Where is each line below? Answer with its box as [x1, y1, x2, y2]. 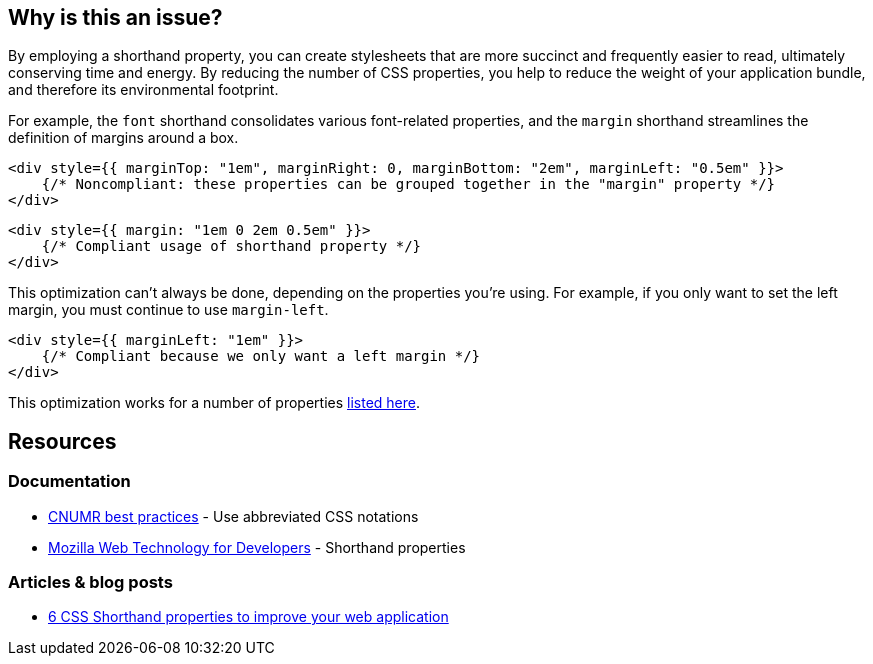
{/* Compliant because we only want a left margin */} [41, 348, 481, 365]
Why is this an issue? [8, 5, 223, 30]
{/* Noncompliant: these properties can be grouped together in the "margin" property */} [41, 176, 776, 193]
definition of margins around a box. [8, 129, 239, 147]
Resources [8, 428, 117, 454]
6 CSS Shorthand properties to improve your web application [48, 608, 449, 626]
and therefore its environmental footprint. [8, 81, 279, 99]
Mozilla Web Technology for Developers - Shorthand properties [48, 538, 466, 556]
